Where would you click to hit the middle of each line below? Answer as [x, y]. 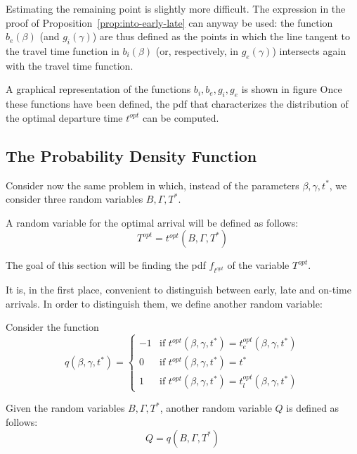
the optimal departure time [64, 117]
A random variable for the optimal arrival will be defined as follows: [152, 222]
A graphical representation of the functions [98, 89]
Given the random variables [65, 408]
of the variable [258, 265]
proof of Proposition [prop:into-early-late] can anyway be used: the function [169, 22]
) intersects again [309, 50]
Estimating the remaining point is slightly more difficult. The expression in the [176, 8]
